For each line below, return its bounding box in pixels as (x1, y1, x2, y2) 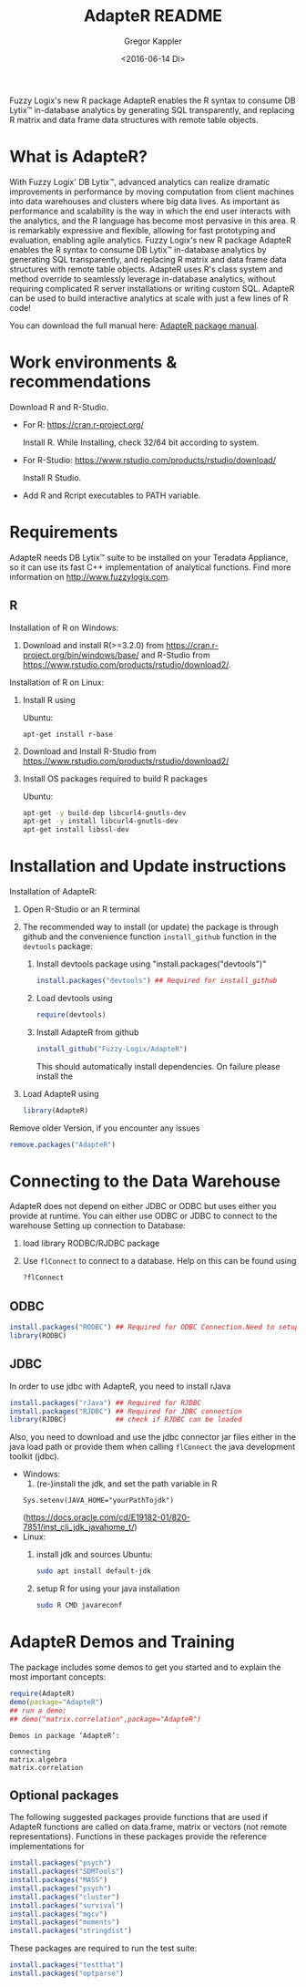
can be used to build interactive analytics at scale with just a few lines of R (9, 293, 289, 304)
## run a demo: (9, 1706, 67, 1715)
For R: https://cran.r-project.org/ (22, 419, 144, 429)
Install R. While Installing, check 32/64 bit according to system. (22, 437, 260, 448)
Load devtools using (36, 993, 113, 1003)
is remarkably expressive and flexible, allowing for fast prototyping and (9, 224, 276, 235)
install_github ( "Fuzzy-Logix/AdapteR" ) (36, 1044, 189, 1053)
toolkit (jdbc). (9, 1451, 60, 1462)
